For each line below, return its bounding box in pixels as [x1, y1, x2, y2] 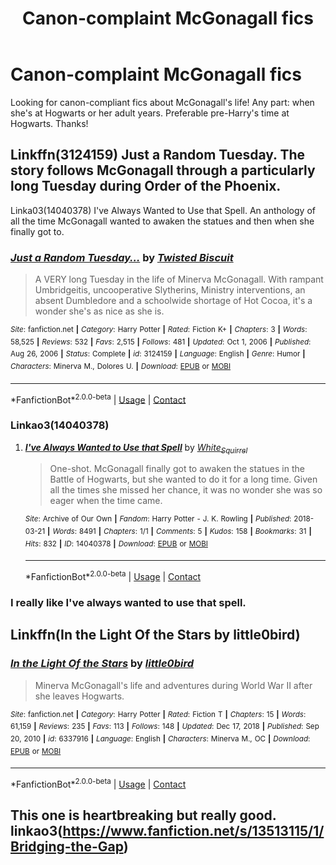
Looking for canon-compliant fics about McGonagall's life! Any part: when [10, 96, 315, 108]
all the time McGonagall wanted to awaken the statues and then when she [10, 215, 315, 227]
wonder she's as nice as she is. [34, 305, 165, 317]
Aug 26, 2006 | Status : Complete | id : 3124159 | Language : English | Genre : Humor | [10, 349, 306, 359]
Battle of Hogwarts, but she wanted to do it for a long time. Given [49, 473, 318, 486]
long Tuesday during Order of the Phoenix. [10, 178, 282, 195]
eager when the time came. [49, 495, 163, 507]
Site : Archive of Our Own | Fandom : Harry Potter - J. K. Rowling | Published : [24, 514, 292, 524]
